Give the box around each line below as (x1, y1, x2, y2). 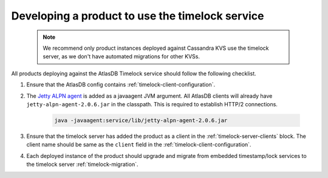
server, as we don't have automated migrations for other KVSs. (43, 53, 200, 60)
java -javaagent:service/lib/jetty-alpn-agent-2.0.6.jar (54, 117, 228, 124)
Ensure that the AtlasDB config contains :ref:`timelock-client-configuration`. (26, 81, 216, 88)
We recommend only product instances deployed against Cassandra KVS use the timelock (43, 44, 270, 52)
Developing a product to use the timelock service (11, 9, 264, 22)
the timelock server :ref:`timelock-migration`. (26, 161, 138, 168)
